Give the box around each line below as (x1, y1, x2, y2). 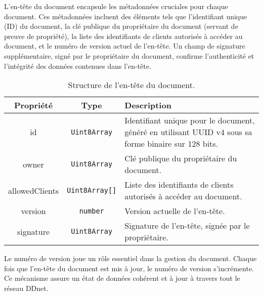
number (79, 206, 104, 215)
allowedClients (8, 184, 59, 196)
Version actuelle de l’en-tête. (124, 205, 225, 217)
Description (124, 99, 171, 111)
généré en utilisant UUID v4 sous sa (124, 126, 252, 138)
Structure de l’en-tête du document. (68, 79, 195, 91)
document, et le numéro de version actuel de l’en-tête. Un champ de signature (4, 40, 245, 51)
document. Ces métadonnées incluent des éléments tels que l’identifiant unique (4, 11, 247, 21)
